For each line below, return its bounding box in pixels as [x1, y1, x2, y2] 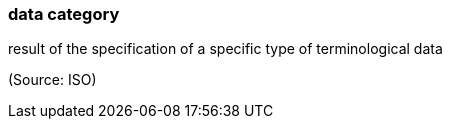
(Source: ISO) [8, 71, 97, 89]
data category [8, 4, 120, 24]
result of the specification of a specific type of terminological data [8, 40, 443, 58]
